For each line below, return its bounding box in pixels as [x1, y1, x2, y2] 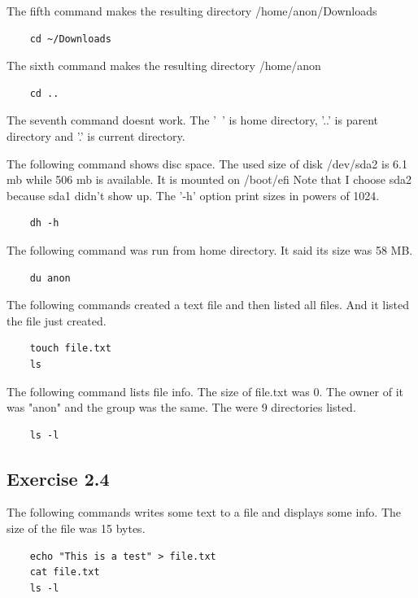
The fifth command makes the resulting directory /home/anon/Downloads [7, 2, 377, 19]
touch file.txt [29, 343, 111, 355]
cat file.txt [29, 566, 100, 578]
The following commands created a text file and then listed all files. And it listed [7, 296, 409, 313]
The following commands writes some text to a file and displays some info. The [7, 504, 402, 521]
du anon [29, 272, 71, 284]
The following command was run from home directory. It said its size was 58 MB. [7, 241, 413, 258]
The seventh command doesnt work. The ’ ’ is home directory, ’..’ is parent [7, 111, 378, 129]
